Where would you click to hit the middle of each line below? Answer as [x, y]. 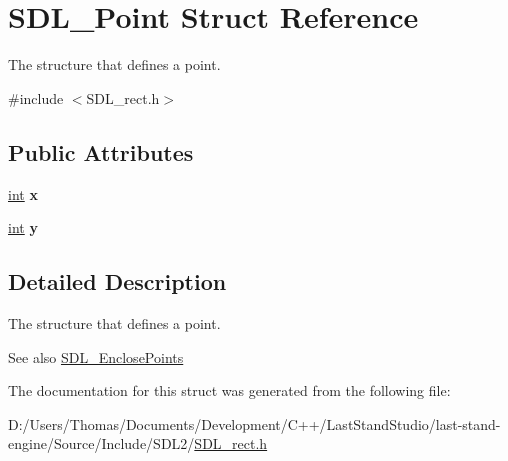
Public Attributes [101, 151]
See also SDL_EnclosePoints [96, 356]
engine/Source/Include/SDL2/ [101, 443]
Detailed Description [117, 281]
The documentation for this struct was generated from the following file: [229, 390]
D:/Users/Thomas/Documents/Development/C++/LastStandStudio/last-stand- [254, 423]
